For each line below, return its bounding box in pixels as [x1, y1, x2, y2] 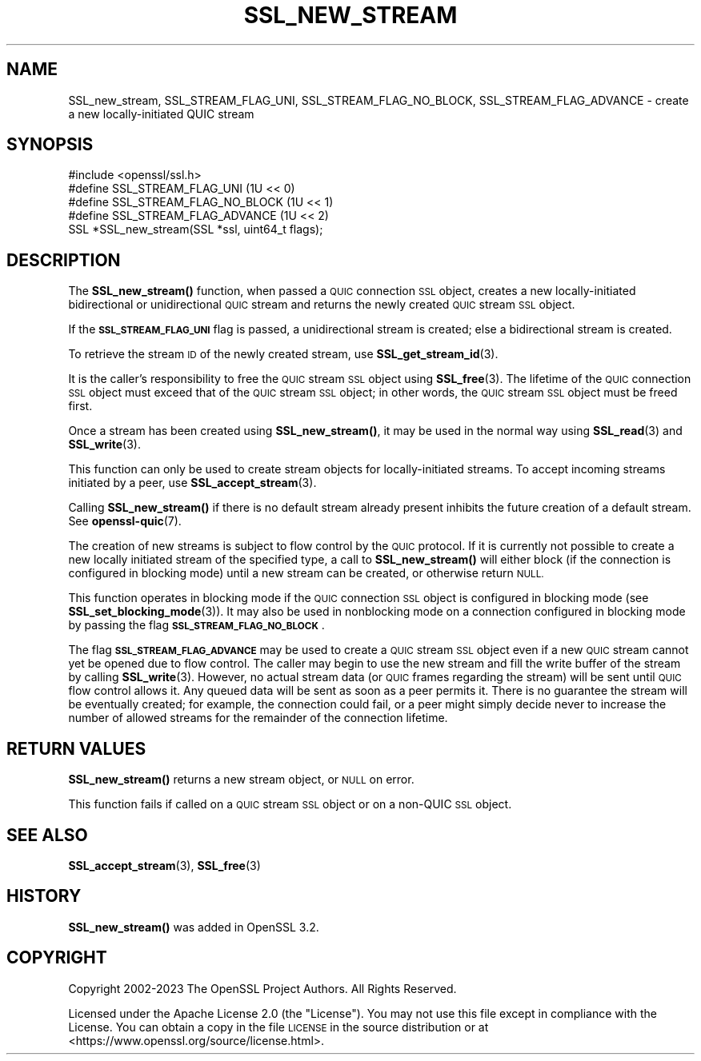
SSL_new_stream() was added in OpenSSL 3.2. [68, 919, 319, 934]
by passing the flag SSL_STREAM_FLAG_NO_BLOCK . [68, 618, 325, 632]
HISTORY [6, 886, 82, 907]
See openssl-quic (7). [68, 514, 182, 529]
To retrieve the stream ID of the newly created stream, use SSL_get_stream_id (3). [68, 347, 499, 361]
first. [68, 399, 93, 413]
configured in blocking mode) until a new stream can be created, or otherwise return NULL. [68, 566, 544, 580]
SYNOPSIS [6, 134, 94, 155]
